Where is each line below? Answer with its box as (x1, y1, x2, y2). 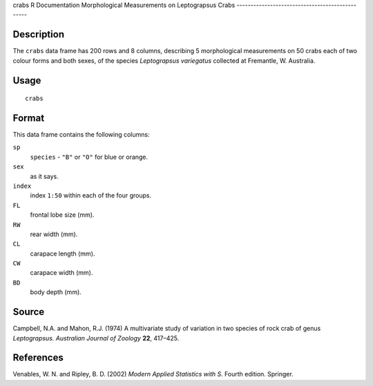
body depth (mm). (30, 288, 82, 296)
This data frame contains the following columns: (12, 131, 150, 138)
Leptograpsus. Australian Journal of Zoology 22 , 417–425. (12, 334, 180, 342)
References (12, 352, 64, 364)
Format (12, 112, 45, 124)
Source (12, 306, 45, 318)
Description (12, 28, 65, 41)
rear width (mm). (30, 230, 78, 238)
